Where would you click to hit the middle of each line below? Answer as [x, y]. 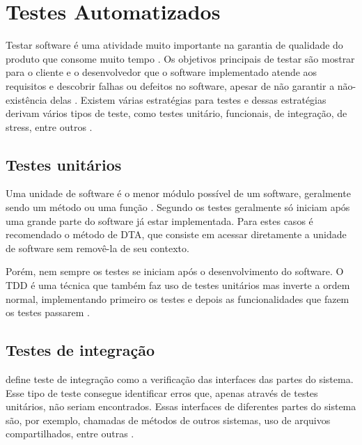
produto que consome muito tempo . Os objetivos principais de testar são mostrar [180, 58]
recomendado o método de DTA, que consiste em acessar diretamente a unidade [176, 234]
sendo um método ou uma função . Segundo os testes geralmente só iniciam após [178, 207]
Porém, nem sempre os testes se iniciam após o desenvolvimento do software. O [175, 271]
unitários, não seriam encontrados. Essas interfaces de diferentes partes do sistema [181, 406]
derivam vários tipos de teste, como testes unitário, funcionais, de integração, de [176, 113]
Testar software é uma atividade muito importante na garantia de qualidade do [174, 45]
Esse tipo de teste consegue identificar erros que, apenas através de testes [162, 392]
